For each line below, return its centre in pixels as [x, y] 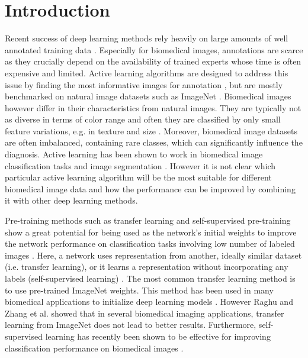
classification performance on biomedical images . [94, 348]
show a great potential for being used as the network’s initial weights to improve [151, 232]
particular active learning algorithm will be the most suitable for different [138, 177]
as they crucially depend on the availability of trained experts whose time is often [153, 61]
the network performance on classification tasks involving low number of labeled [150, 243]
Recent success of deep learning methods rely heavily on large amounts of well [147, 38]
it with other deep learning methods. [71, 200]
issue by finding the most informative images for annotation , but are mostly [144, 84]
